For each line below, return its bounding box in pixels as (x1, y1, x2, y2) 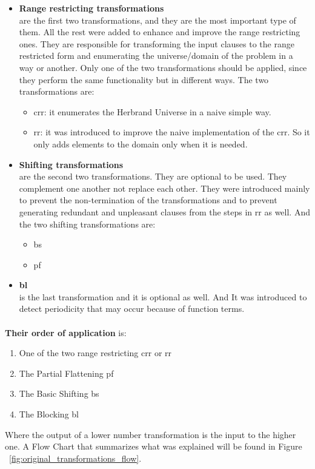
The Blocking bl (19, 408, 79, 420)
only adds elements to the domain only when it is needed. (33, 137, 248, 150)
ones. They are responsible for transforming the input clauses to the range (19, 37, 294, 50)
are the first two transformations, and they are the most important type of (19, 13, 296, 26)
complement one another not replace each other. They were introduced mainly (19, 181, 310, 194)
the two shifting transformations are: (19, 217, 156, 230)
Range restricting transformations (19, 2, 164, 14)
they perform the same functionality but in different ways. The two (19, 73, 269, 86)
